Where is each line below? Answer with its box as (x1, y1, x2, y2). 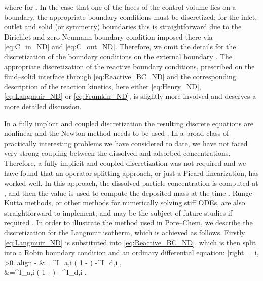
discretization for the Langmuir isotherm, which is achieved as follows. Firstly (4, 227, 245, 238)
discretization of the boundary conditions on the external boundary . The (4, 51, 232, 61)
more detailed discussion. (4, 100, 82, 111)
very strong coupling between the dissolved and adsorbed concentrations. (4, 148, 231, 158)
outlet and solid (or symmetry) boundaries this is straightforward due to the (4, 21, 242, 32)
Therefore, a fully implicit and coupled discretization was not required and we (4, 157, 246, 168)
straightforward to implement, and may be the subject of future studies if (4, 207, 233, 218)
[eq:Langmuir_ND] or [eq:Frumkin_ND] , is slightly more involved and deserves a (4, 91, 256, 101)
